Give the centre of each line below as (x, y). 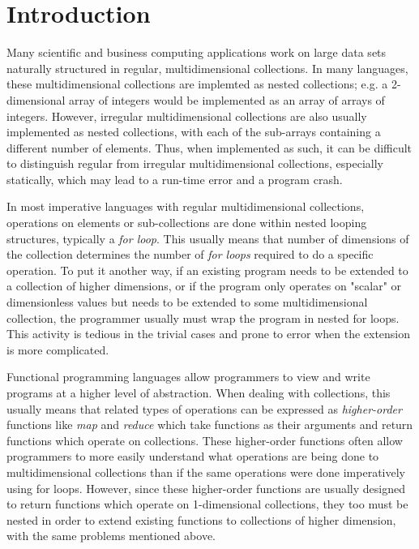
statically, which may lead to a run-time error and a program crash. (175, 179)
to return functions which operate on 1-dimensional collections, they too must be (207, 504)
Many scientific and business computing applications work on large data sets (197, 52)
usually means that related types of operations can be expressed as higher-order (204, 408)
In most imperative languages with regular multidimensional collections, (186, 206)
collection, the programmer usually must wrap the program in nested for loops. (203, 317)
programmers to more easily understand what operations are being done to (193, 456)
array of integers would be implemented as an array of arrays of (227, 99)
